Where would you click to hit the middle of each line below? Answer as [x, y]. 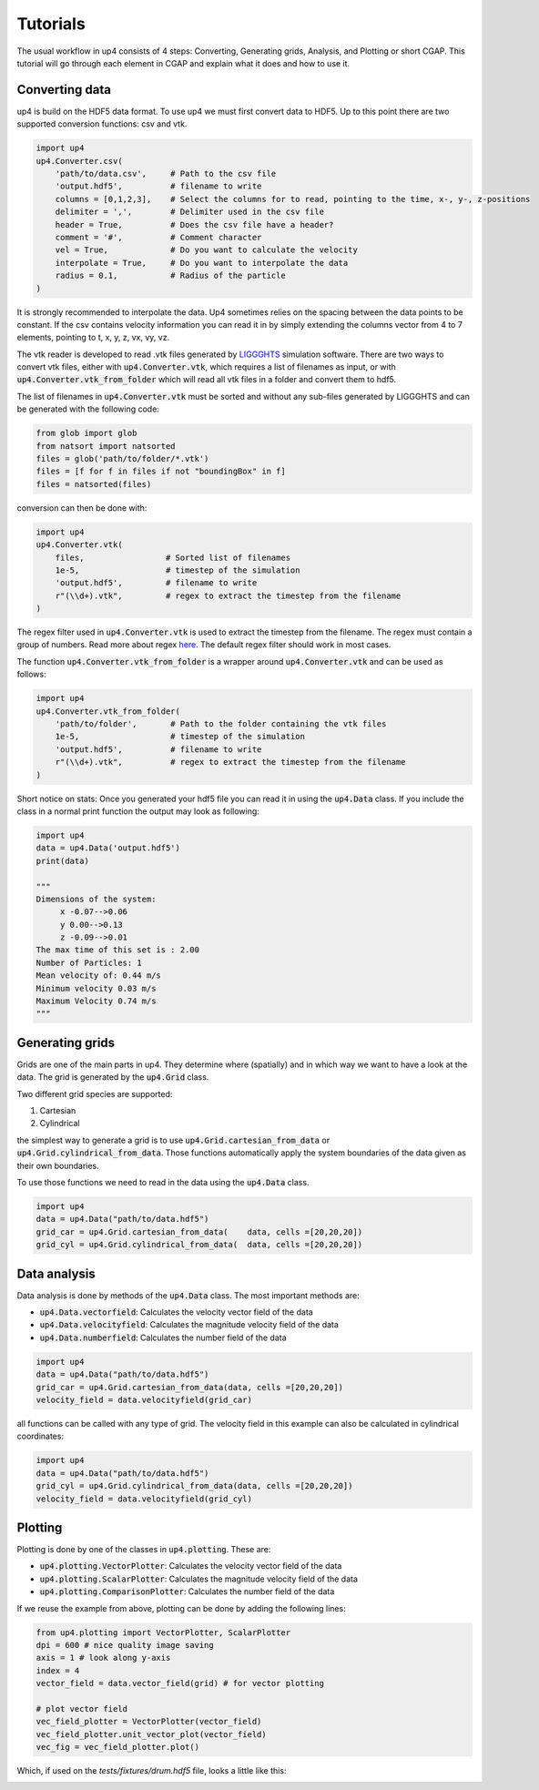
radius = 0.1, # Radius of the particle [170, 276]
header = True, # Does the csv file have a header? [194, 224]
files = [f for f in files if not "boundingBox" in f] [161, 472]
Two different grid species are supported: [95, 1093]
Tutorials [51, 24]
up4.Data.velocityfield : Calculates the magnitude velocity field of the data [189, 1325]
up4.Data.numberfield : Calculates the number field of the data [163, 1337]
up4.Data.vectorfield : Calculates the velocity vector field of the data [176, 1312]
